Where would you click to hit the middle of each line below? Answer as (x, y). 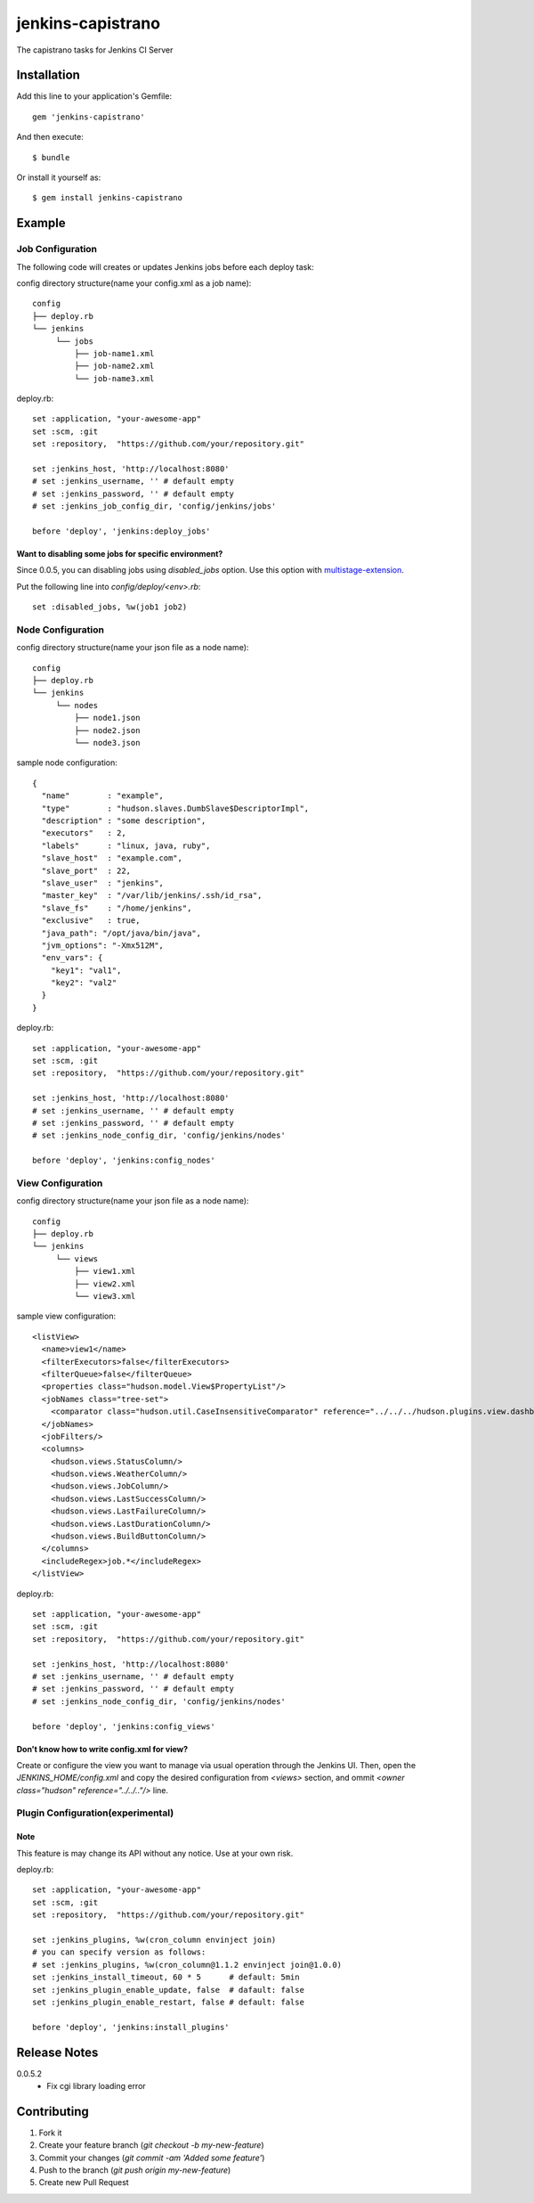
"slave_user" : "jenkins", (103, 883)
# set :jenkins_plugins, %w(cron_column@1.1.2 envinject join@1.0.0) (187, 1965)
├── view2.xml (105, 1284)
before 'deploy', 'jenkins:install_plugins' (131, 2027)
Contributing (53, 2111)
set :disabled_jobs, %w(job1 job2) (110, 607)
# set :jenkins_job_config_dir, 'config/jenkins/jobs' (154, 506)
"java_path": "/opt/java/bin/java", (121, 933)
